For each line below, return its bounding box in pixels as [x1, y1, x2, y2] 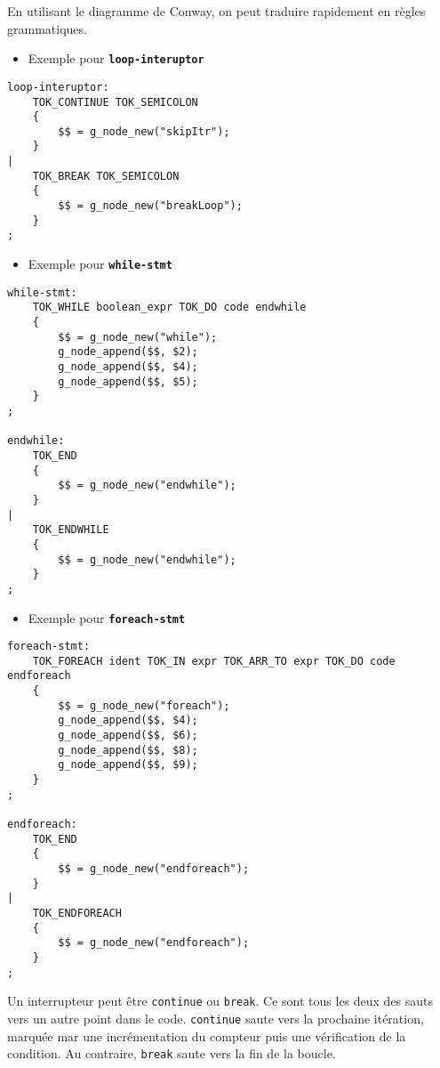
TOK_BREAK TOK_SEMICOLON [32, 169, 180, 182]
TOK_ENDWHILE [32, 523, 109, 537]
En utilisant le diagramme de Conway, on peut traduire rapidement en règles [7, 2, 426, 20]
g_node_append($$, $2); [58, 345, 198, 359]
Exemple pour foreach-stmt [28, 608, 186, 627]
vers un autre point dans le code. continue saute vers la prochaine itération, [7, 1008, 424, 1027]
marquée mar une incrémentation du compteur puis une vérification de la [7, 1026, 406, 1045]
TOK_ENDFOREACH [32, 906, 122, 919]
